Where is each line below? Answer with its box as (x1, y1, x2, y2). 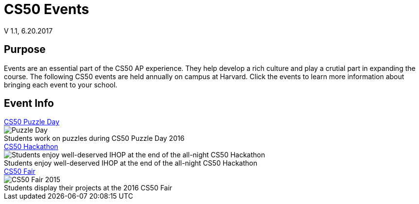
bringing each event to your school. (4, 80, 118, 89)
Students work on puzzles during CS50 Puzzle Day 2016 (4, 134, 185, 143)
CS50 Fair (4, 167, 35, 176)
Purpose (4, 43, 46, 56)
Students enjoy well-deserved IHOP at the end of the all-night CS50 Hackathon (4, 159, 258, 168)
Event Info (4, 97, 54, 110)
